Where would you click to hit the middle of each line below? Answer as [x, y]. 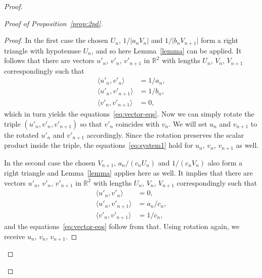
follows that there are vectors [49, 60]
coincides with [138, 123]
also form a [225, 162]
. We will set [188, 123]
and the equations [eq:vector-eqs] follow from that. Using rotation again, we [122, 226]
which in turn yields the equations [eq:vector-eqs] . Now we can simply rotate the [129, 114]
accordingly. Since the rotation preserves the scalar [165, 134]
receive [15, 236]
